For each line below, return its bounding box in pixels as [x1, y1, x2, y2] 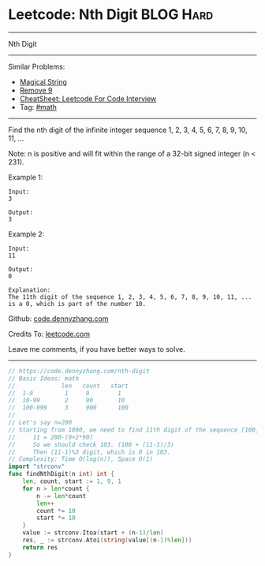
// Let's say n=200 [8, 419, 73, 427]
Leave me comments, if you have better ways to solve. [8, 344, 185, 353]
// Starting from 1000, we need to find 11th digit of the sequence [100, [8, 425, 259, 434]
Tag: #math [19, 102, 58, 111]
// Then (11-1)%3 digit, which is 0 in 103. [8, 448, 171, 456]
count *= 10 [36, 507, 77, 515]
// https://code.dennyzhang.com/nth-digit [8, 367, 150, 375]
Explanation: [8, 286, 51, 294]
